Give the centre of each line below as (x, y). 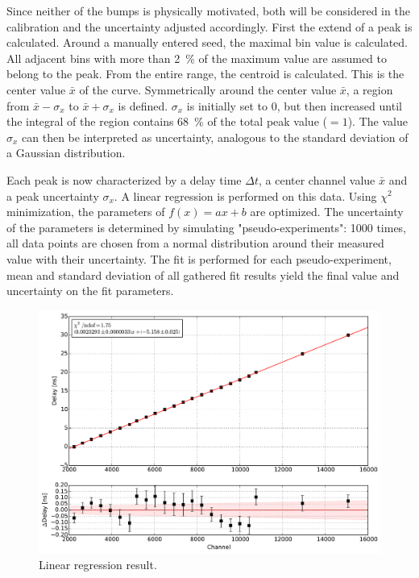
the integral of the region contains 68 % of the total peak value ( (167, 121)
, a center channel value (317, 179)
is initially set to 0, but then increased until (294, 105)
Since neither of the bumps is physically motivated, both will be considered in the (208, 10)
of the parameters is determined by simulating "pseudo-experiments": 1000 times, (207, 227)
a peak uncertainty (53, 195)
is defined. (143, 105)
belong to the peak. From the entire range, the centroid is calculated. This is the (205, 74)
